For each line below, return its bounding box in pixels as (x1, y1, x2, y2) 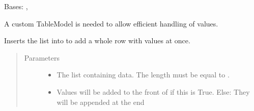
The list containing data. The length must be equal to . (57, 69, 230, 80)
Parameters (24, 52, 60, 63)
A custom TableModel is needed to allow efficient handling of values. (4, 18, 218, 29)
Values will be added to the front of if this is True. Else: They (57, 86, 250, 97)
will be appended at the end (57, 96, 145, 107)
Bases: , (4, 1, 28, 11)
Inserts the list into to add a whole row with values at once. (4, 35, 190, 46)
